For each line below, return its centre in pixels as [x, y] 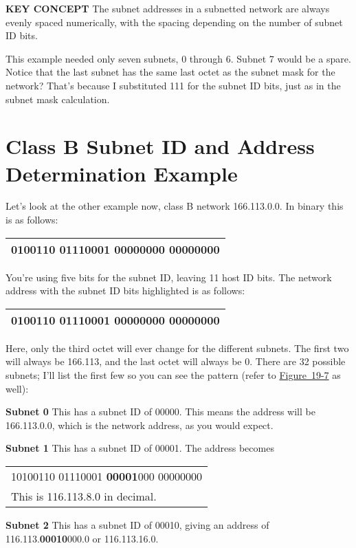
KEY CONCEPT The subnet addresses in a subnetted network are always [168, 8]
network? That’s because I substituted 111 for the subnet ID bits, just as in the [173, 85]
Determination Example [122, 173]
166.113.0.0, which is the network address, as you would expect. [140, 425]
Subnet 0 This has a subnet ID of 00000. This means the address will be [160, 412]
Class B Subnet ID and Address [160, 146]
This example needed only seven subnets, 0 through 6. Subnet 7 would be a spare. [178, 58]
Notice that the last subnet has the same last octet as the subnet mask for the [170, 72]
